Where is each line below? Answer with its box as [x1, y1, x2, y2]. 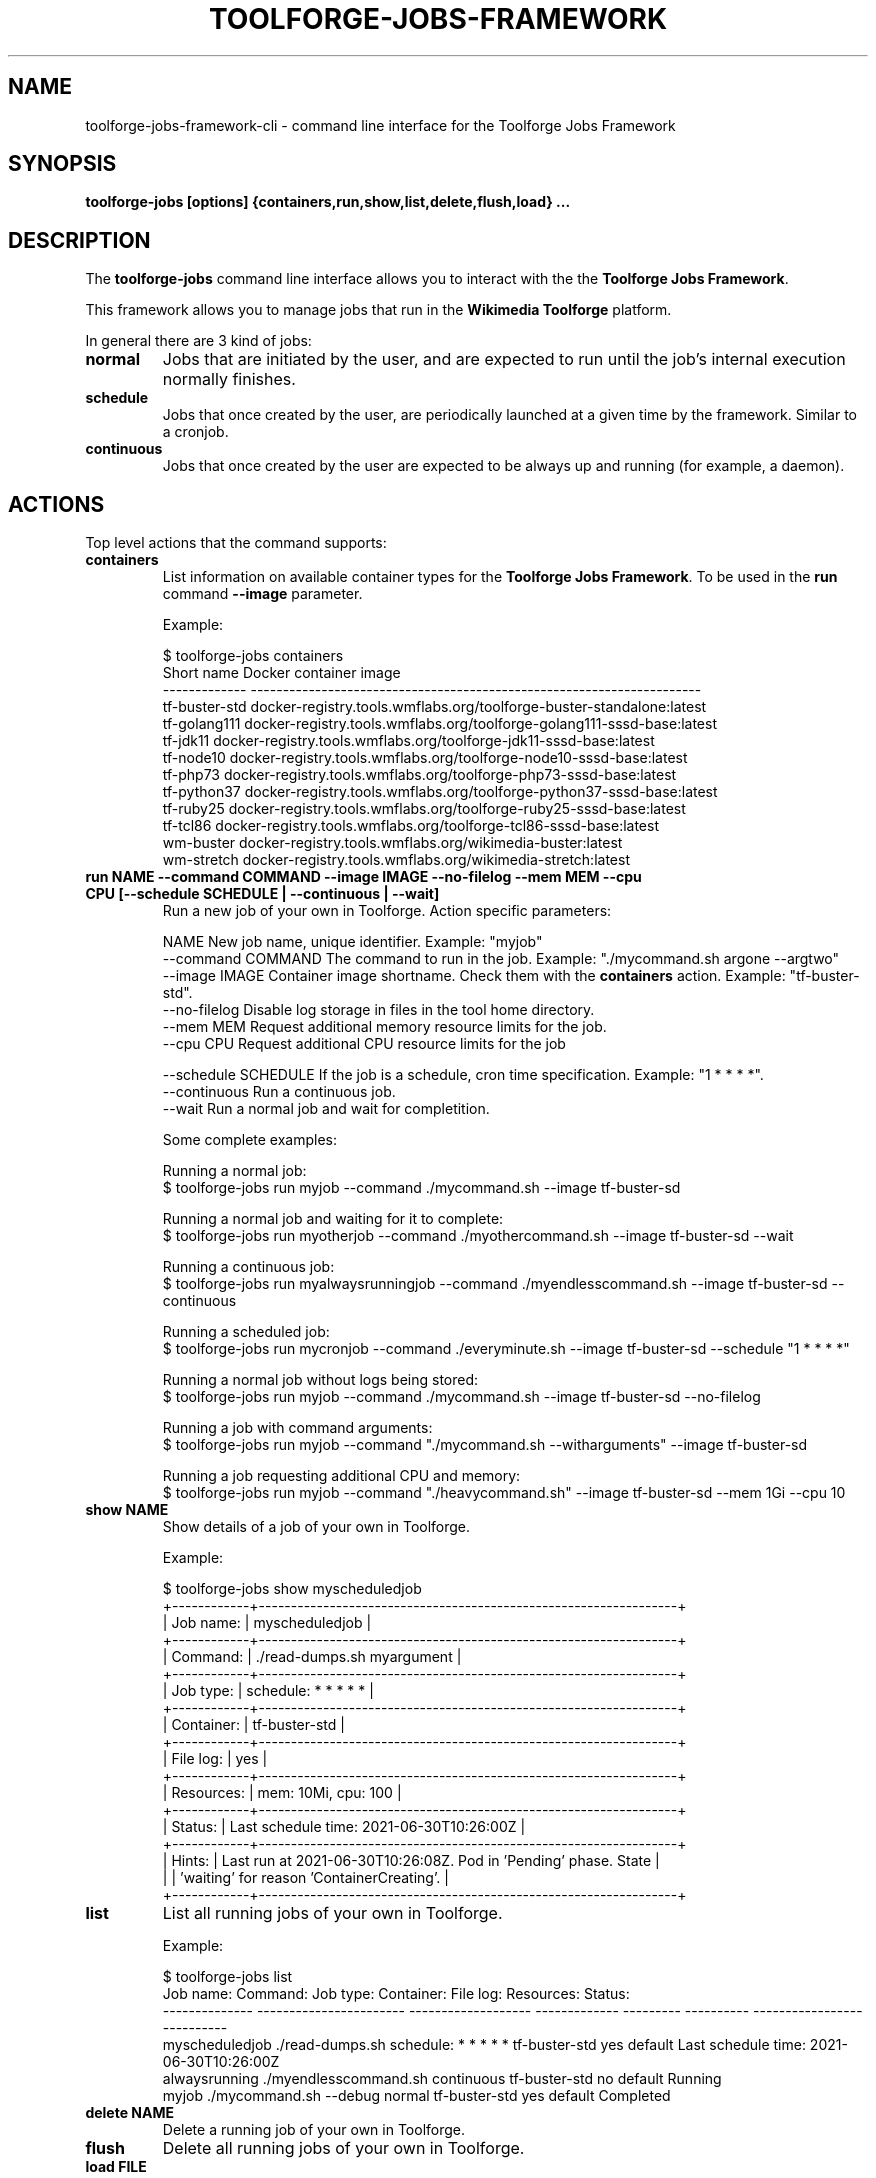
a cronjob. [162, 423, 229, 441]
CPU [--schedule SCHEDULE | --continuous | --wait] [85, 885, 440, 903]
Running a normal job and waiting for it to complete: [162, 1210, 504, 1228]
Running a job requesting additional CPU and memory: [162, 1467, 521, 1485]
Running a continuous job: [162, 1258, 335, 1276]
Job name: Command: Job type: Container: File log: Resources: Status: [162, 1985, 630, 2003]
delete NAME [85, 2104, 175, 2122]
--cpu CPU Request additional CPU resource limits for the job [162, 1035, 566, 1053]
